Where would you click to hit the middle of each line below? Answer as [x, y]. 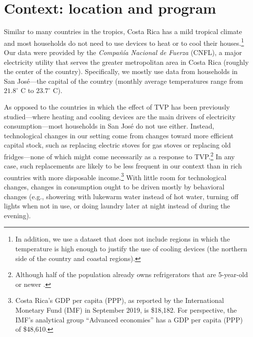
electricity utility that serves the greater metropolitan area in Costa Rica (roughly [126, 62]
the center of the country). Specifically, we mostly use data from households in [121, 71]
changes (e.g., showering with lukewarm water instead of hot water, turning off [121, 196]
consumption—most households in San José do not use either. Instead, [109, 126]
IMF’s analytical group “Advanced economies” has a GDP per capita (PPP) [129, 319]
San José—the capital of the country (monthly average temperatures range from [124, 81]
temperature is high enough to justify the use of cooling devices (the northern [131, 248]
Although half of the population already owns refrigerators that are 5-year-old [132, 274]
